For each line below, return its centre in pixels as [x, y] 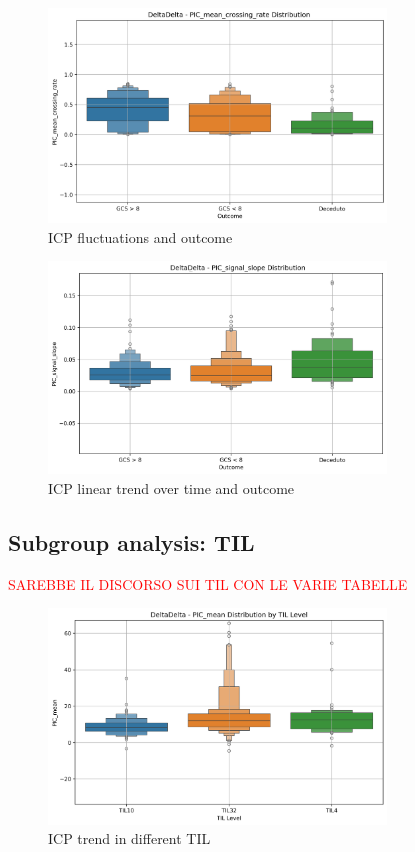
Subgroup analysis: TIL [131, 542]
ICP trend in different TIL [129, 838]
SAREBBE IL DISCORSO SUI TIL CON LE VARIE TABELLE [208, 583]
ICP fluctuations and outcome [140, 236]
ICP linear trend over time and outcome [171, 488]
